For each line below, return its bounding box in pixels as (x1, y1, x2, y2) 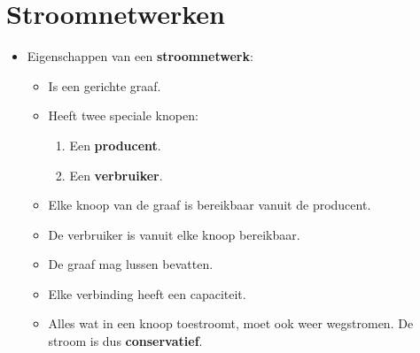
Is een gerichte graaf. (48, 76, 161, 95)
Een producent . (69, 135, 161, 154)
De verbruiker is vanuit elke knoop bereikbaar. (48, 225, 300, 243)
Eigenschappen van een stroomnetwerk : (27, 47, 253, 65)
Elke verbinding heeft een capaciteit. (48, 284, 246, 303)
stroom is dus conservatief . (48, 332, 203, 350)
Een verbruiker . (69, 165, 163, 184)
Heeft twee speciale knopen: (48, 106, 198, 125)
